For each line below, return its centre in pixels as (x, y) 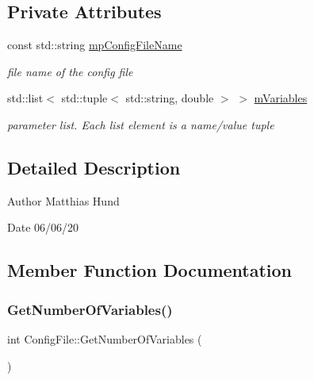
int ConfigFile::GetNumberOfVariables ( (105, 338)
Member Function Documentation (150, 270)
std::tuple (84, 98)
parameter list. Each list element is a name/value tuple (141, 124)
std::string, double (170, 98)
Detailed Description (94, 167)
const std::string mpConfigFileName (95, 45)
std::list (25, 98)
